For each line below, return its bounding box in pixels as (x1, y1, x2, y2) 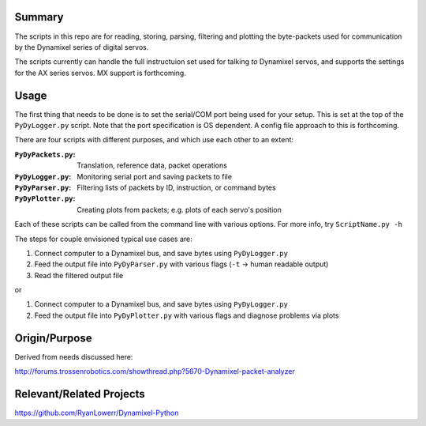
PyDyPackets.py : (14, 149, 76, 159)
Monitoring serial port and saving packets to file (77, 172, 233, 181)
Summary (14, 10, 64, 24)
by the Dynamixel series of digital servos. (14, 42, 149, 51)
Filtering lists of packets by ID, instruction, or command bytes (77, 183, 276, 192)
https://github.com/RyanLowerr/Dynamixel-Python (14, 408, 179, 418)
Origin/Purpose (14, 331, 92, 345)
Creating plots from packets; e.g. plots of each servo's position (77, 205, 282, 214)
